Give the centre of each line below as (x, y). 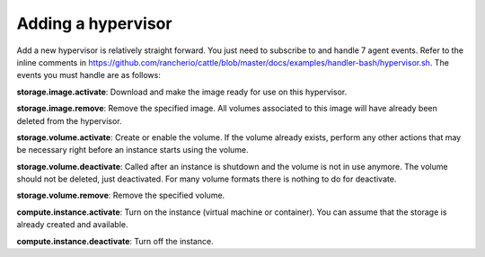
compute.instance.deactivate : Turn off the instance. (115, 241)
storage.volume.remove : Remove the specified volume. (121, 195)
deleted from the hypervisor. (69, 120)
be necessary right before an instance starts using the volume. (132, 150)
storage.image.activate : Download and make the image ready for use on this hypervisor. (182, 92)
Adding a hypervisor (94, 23)
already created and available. (72, 225)
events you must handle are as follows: (88, 75)
